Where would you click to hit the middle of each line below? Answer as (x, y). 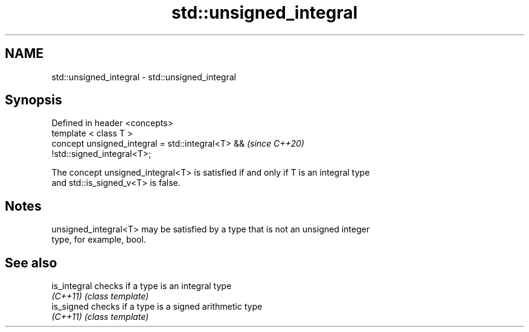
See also (31, 263)
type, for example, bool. (99, 240)
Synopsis (34, 100)
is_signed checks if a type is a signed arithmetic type (157, 307)
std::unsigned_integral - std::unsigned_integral (144, 77)
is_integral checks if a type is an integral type (142, 286)
